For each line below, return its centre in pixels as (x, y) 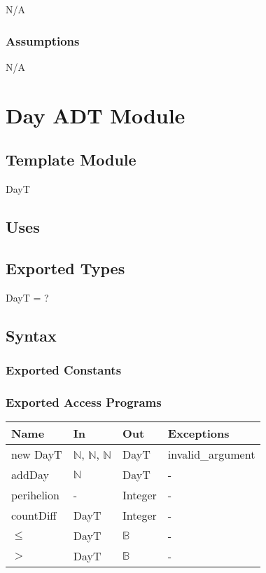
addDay (30, 474)
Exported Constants (64, 369)
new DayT (37, 454)
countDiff (34, 515)
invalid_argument (211, 454)
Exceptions (198, 433)
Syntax (31, 335)
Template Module (71, 160)
